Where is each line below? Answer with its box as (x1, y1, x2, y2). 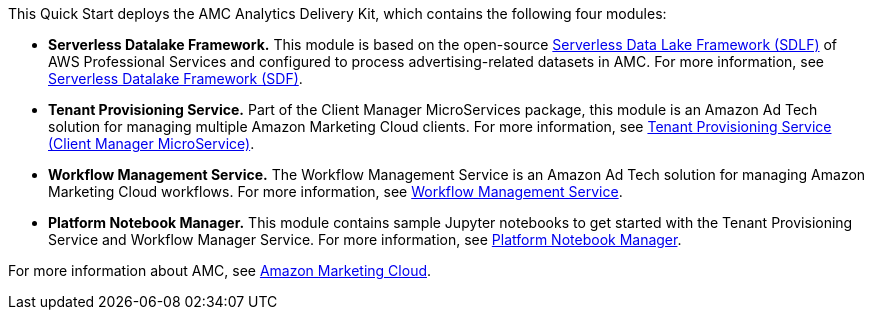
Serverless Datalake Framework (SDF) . (48, 70, 303, 87)
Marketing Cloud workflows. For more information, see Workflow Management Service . (48, 183, 623, 200)
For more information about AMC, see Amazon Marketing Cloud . (8, 262, 432, 279)
